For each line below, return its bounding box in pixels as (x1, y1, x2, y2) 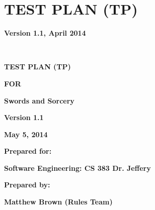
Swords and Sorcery (4, 95, 74, 106)
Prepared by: (4, 179, 50, 190)
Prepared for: (4, 146, 52, 156)
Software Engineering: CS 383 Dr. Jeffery (4, 162, 151, 173)
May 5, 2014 (4, 129, 48, 139)
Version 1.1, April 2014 (4, 28, 86, 38)
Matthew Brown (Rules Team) (4, 196, 113, 207)
